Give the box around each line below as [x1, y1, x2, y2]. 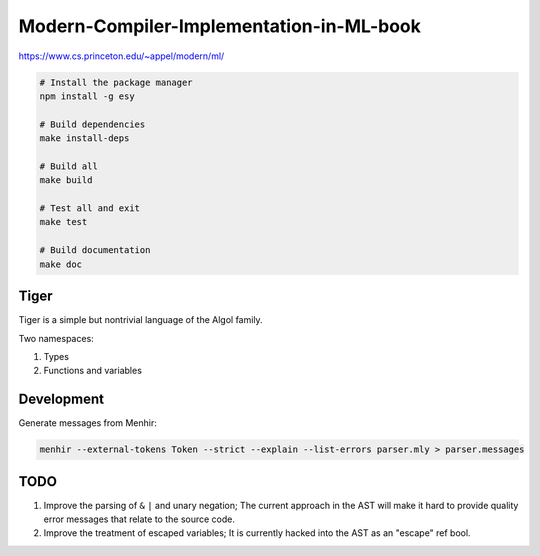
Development [18, 391, 105, 408]
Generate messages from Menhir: [18, 417, 157, 429]
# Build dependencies [39, 118, 146, 130]
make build [39, 175, 93, 186]
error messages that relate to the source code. [43, 513, 235, 525]
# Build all [39, 160, 99, 172]
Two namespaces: [18, 332, 94, 344]
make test [39, 216, 88, 228]
